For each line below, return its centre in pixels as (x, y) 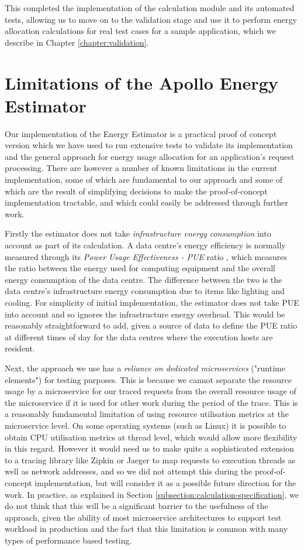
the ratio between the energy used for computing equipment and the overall (140, 268)
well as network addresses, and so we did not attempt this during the (129, 471)
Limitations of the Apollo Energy (141, 82)
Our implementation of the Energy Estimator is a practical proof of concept (141, 133)
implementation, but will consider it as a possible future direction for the (165, 482)
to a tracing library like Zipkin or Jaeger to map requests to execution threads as (150, 460)
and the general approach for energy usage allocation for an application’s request (150, 156)
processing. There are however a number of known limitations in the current (141, 168)
